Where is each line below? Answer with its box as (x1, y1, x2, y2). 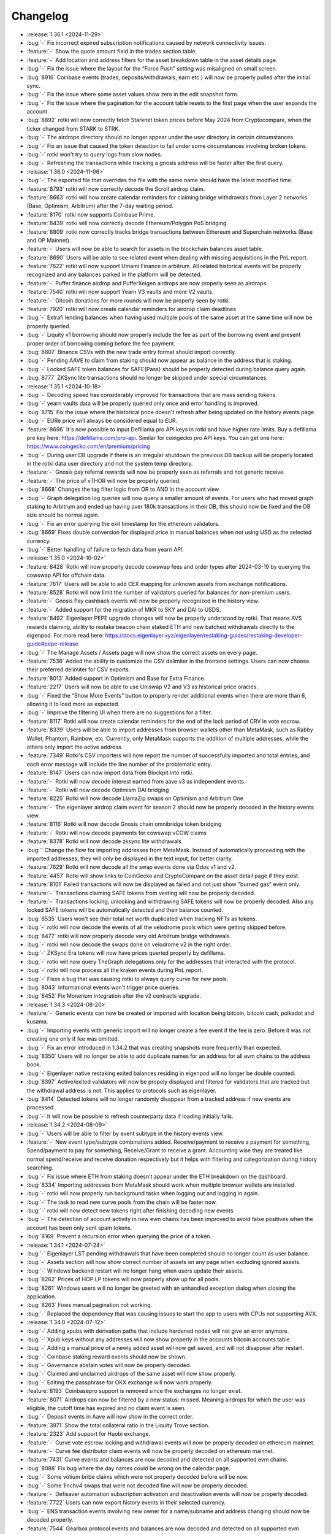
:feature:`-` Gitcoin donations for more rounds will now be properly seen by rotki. (26, 296, 230, 304)
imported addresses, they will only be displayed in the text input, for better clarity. (26, 855, 233, 862)
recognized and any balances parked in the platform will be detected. (26, 271, 202, 279)
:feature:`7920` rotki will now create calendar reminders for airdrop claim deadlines (26, 306, 236, 313)
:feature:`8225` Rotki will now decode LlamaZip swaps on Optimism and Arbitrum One (26, 795, 243, 802)
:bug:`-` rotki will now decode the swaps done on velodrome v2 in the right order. (26, 941, 232, 948)
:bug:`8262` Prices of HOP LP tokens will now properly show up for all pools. (26, 1276, 221, 1283)
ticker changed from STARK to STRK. (26, 125, 121, 132)
